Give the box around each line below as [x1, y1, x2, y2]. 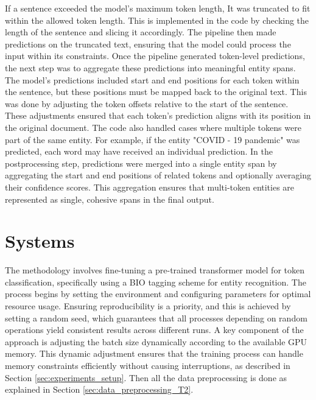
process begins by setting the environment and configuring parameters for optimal [5, 287, 311, 300]
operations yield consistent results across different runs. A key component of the [5, 323, 304, 336]
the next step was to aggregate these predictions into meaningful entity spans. [5, 61, 296, 74]
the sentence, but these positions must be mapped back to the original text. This [5, 85, 307, 98]
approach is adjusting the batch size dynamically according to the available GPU [5, 335, 307, 348]
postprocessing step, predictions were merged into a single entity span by [5, 156, 277, 169]
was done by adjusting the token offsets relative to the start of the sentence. [5, 97, 289, 110]
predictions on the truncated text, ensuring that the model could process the [5, 37, 291, 50]
